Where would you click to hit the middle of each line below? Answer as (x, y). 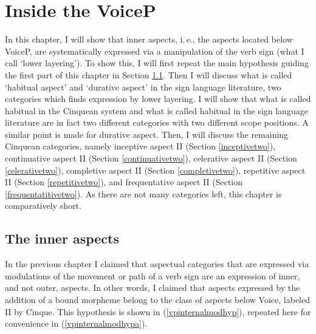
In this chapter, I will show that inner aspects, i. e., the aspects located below (149, 39)
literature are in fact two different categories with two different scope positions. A (157, 122)
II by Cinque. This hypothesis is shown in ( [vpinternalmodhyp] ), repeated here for (158, 311)
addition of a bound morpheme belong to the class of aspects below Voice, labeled (158, 300)
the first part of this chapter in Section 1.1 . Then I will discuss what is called (149, 74)
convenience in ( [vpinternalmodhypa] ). (76, 323)
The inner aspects (62, 238)
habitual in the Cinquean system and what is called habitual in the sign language (156, 110)
